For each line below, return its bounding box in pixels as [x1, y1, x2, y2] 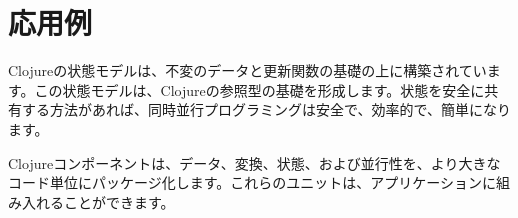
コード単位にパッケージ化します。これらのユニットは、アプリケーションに [8, 172, 497, 193]
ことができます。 [63, 191, 175, 212]
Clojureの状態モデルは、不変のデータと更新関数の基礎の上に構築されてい [8, 60, 487, 81]
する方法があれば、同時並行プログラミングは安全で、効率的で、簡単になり [21, 99, 511, 120]
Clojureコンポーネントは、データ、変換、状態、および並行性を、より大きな [8, 152, 501, 173]
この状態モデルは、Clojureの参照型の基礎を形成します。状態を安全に [34, 79, 485, 100]
